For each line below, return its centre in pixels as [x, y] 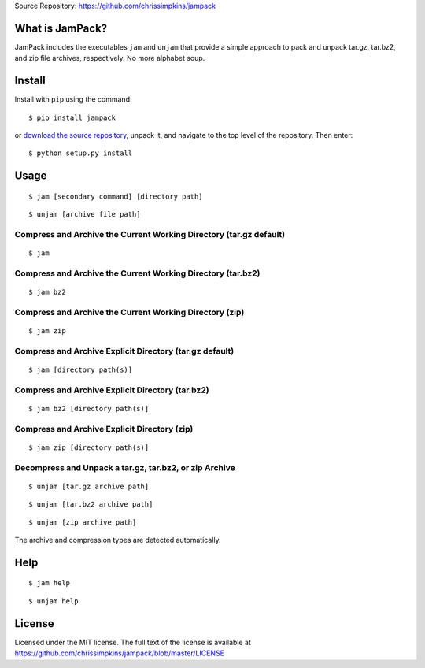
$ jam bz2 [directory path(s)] [89, 408]
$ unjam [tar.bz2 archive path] [91, 505]
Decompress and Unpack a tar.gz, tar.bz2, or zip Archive [125, 467]
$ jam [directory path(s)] [81, 369]
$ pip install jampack [72, 117]
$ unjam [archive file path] [85, 214]
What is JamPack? [61, 28]
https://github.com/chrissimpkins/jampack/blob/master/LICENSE [119, 653]
